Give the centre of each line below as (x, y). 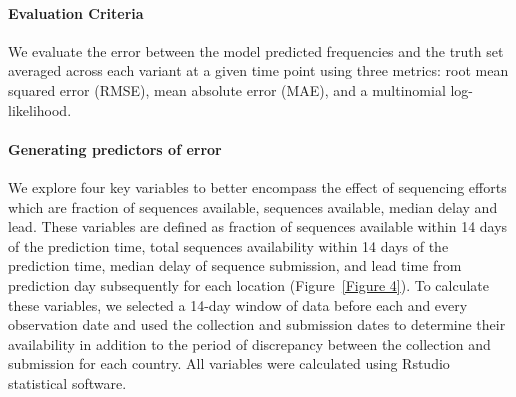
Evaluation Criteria (76, 12)
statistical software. (67, 382)
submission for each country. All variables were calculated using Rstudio (229, 363)
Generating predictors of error (115, 148)
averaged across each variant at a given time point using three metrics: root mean (258, 70)
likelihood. (40, 109)
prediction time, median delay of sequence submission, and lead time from (235, 265)
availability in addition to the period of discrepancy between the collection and (249, 343)
